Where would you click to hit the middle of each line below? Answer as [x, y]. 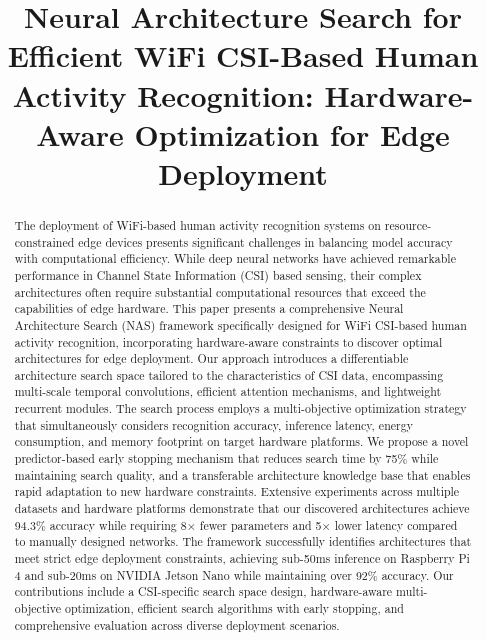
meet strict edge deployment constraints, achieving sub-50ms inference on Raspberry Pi [242, 558]
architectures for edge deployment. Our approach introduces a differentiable [211, 358]
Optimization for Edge [292, 133]
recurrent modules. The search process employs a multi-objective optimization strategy [240, 408]
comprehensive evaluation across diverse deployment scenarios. [177, 624]
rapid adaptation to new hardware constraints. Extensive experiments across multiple [237, 491]
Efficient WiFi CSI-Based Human [243, 55]
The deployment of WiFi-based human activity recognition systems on [197, 224]
